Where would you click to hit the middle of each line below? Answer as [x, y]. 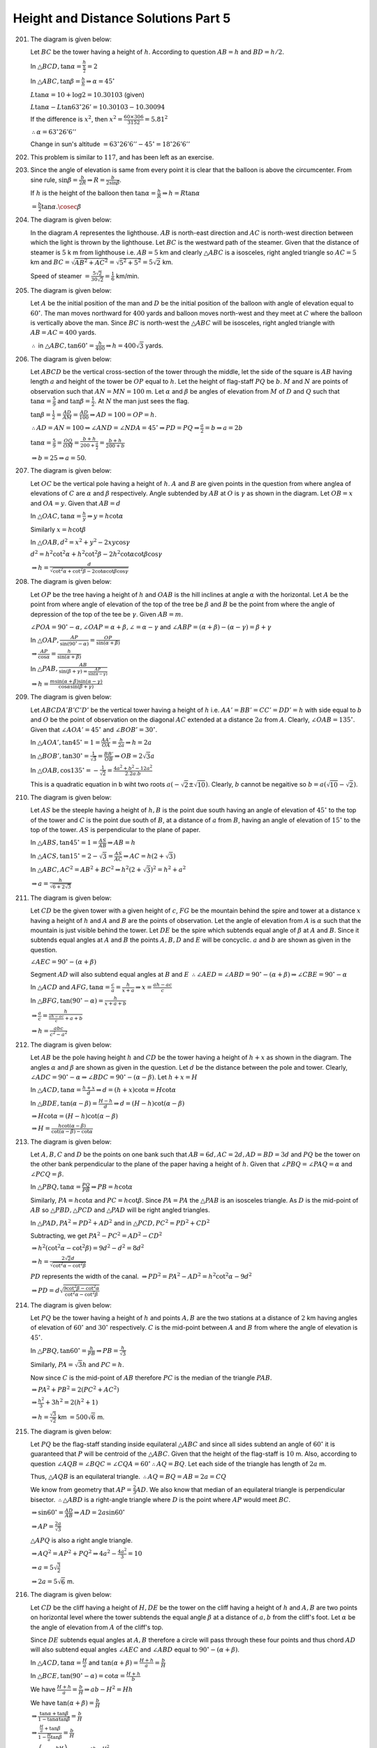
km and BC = [50, 262]
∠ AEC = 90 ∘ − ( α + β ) [64, 961]
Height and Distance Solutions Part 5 [122, 18]
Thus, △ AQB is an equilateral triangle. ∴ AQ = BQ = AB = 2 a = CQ [128, 1477]
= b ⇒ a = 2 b [224, 428]
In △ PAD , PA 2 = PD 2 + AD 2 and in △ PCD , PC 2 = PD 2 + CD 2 [120, 1223]
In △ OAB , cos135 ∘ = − [65, 770]
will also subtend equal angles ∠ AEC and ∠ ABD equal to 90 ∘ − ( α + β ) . [135, 1649]
